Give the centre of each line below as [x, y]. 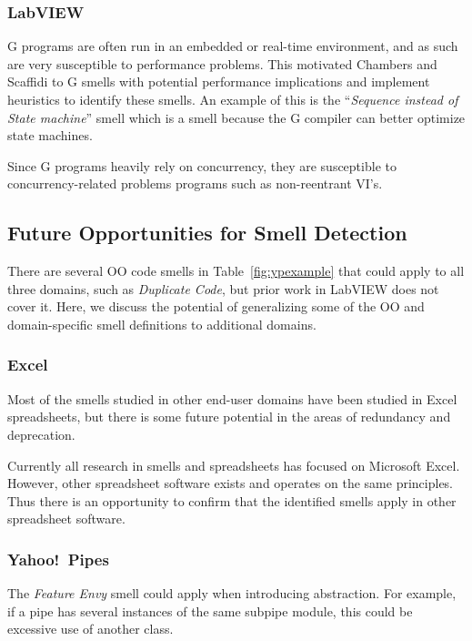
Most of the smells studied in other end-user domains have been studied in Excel [232, 398]
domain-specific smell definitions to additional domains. [162, 324]
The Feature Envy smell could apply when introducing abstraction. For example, [232, 593]
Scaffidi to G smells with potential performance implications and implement [219, 81]
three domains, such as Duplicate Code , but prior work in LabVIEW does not [223, 288]
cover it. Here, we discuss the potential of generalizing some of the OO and [216, 306]
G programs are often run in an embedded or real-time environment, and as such [233, 46]
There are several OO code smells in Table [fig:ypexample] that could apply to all [236, 271]
